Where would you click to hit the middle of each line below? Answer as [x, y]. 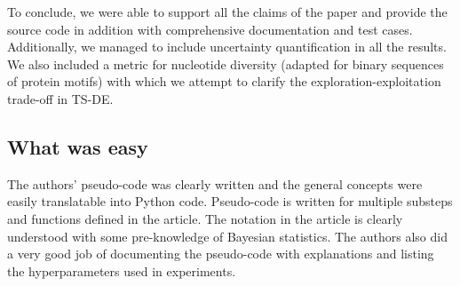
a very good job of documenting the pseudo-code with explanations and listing [221, 254]
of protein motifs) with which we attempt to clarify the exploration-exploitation [224, 81]
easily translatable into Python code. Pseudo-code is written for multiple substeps [230, 201]
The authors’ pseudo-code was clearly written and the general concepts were [215, 183]
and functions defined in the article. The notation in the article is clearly [205, 218]
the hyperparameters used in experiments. [122, 270]
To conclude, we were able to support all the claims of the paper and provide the [227, 12]
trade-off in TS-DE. [60, 98]
